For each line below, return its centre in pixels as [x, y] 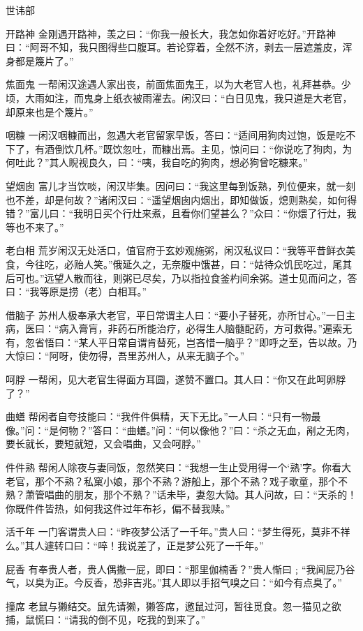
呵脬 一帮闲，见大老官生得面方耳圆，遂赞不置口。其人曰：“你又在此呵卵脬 [176, 379]
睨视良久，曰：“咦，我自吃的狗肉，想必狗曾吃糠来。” [188, 162]
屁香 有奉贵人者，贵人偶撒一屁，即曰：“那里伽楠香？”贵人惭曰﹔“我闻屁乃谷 [180, 569]
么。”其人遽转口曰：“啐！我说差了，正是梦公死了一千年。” [135, 545]
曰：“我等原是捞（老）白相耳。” [76, 291]
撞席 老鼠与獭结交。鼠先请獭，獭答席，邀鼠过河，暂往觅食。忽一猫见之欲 [173, 606]
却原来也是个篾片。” [50, 111]
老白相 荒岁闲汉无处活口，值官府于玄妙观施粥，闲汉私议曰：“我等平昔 [166, 250]
